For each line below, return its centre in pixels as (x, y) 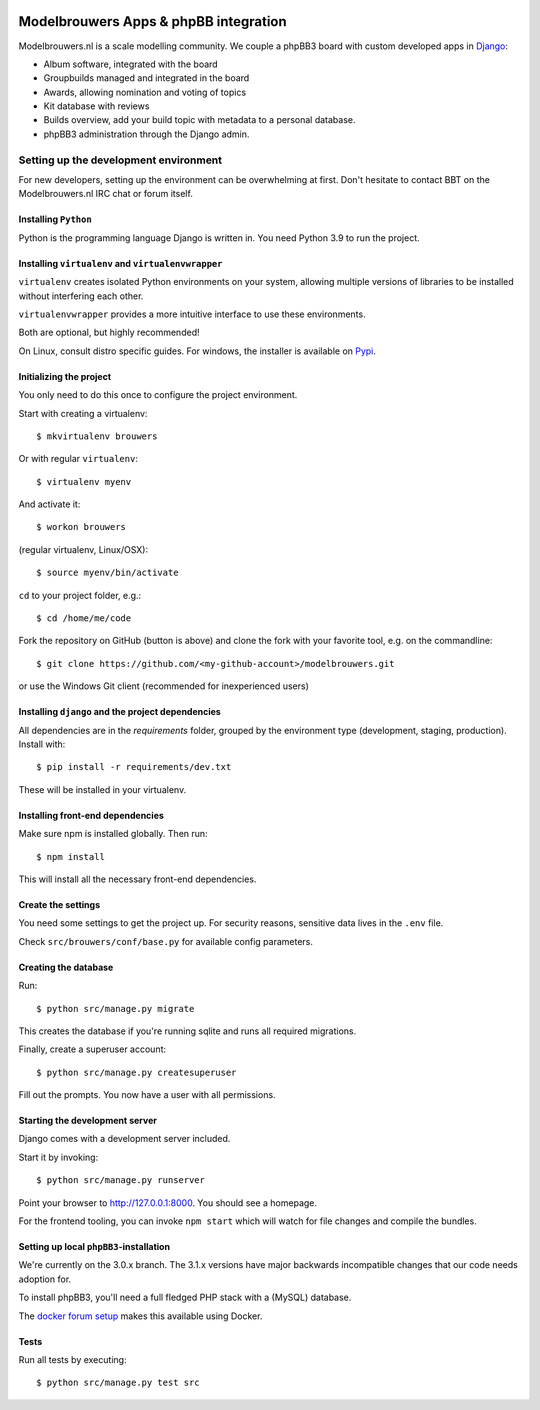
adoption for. (45, 1279)
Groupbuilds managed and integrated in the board (146, 78)
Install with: (42, 744)
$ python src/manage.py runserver (120, 1180)
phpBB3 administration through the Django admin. (146, 134)
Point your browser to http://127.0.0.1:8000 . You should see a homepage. (168, 1202)
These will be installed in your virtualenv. (102, 789)
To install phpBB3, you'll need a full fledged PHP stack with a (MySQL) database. (185, 1297)
